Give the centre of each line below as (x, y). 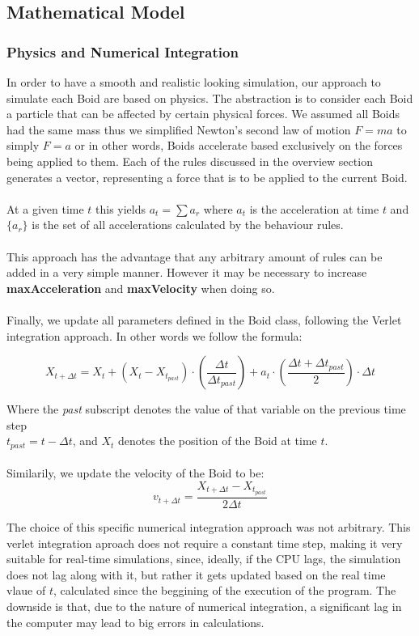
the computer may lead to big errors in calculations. (135, 622)
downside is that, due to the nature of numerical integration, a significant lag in (204, 606)
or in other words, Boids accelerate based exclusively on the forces (239, 145)
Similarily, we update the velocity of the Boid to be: (135, 473)
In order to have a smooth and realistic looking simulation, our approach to (194, 82)
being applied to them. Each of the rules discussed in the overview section (190, 161)
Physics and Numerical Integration (123, 51)
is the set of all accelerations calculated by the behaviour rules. (188, 225)
